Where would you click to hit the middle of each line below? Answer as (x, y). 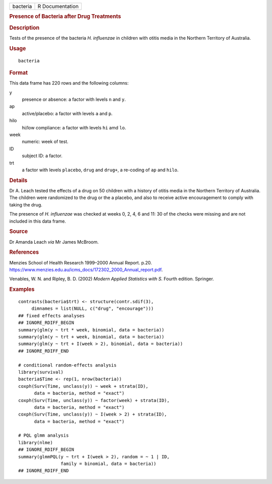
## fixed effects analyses (52, 316)
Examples (22, 290)
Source (19, 232)
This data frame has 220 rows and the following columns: (69, 83)
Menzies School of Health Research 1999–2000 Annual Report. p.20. (81, 262)
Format (18, 73)
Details (18, 180)
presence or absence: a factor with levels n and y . (74, 99)
